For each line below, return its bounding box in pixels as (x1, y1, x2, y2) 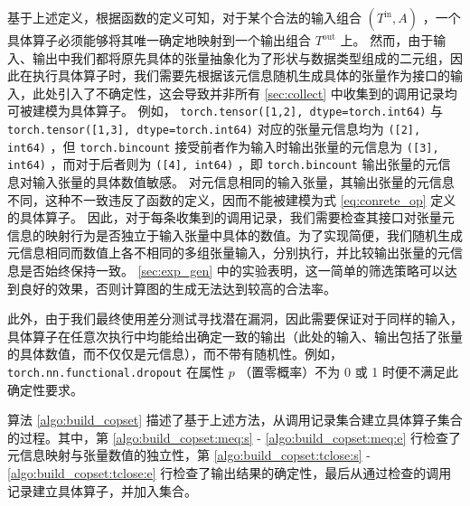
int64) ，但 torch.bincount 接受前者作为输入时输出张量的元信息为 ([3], (7, 136, 439, 155)
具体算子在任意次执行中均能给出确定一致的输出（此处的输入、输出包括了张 (7, 326, 450, 345)
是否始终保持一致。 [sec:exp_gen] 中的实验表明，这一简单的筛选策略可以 (19, 260, 445, 279)
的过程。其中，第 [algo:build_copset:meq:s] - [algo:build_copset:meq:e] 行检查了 (7, 427, 461, 446)
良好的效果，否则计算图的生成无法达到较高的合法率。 (19, 278, 336, 297)
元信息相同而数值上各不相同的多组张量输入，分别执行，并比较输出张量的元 (7, 243, 450, 262)
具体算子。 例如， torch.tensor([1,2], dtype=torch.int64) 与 (70, 101, 444, 120)
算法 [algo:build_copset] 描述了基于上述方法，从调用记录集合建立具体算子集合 (7, 410, 463, 429)
